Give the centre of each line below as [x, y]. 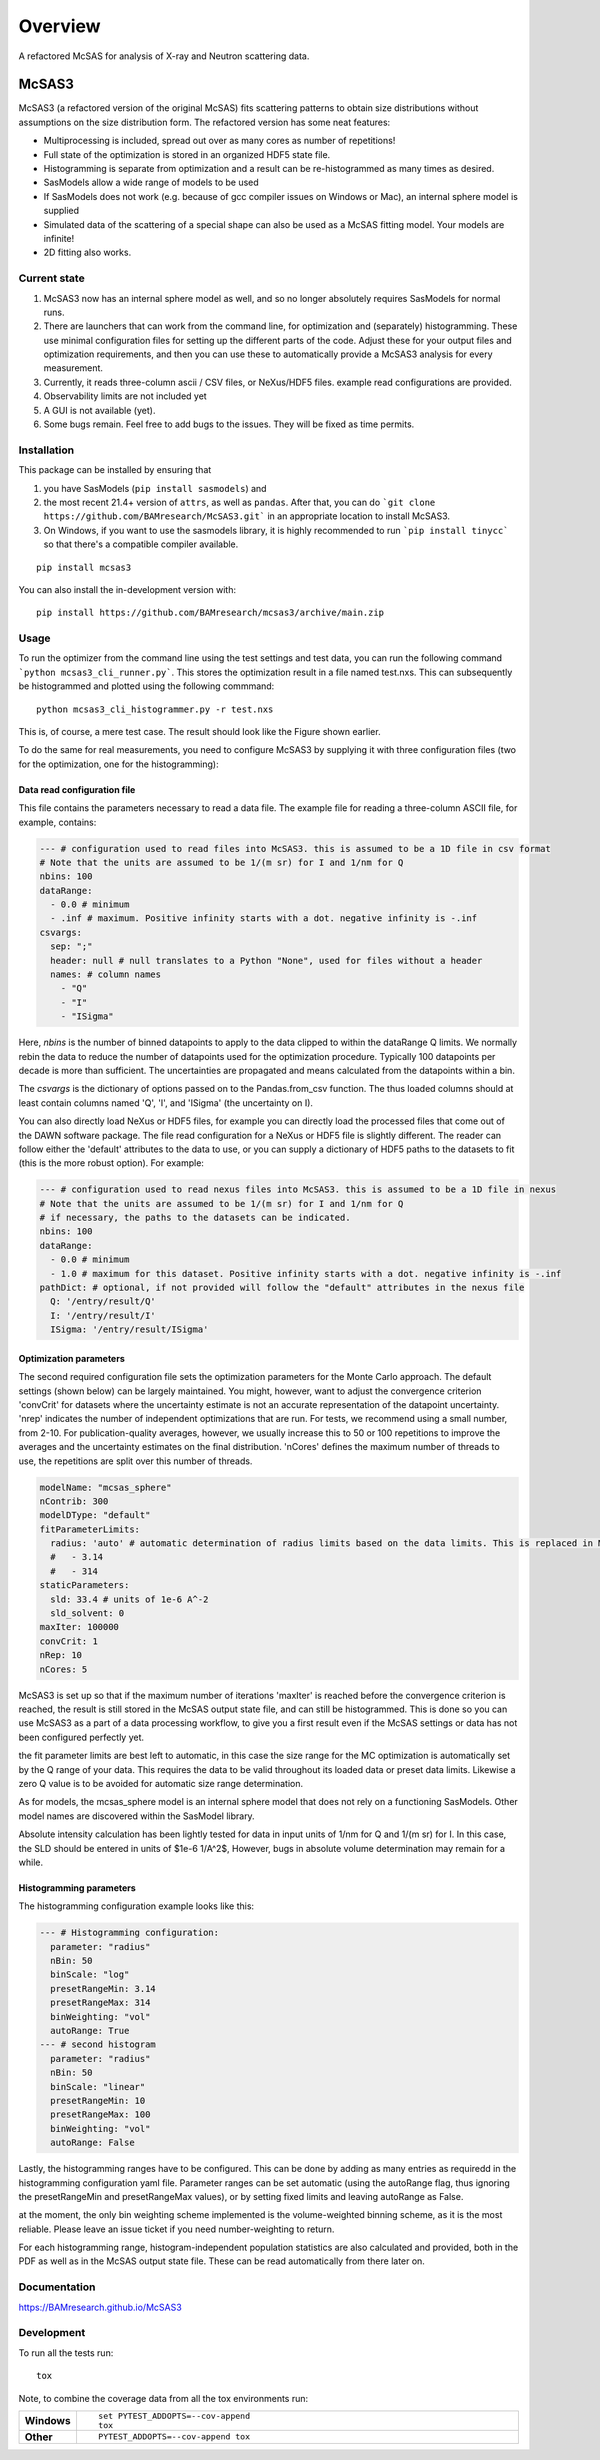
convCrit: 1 [69, 1641]
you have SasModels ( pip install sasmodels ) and [155, 488]
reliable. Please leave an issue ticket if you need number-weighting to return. [176, 2229]
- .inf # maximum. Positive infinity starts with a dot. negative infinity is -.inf [264, 918]
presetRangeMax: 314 [100, 2003]
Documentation [57, 2287]
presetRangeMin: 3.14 [103, 1988]
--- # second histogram [98, 2044]
